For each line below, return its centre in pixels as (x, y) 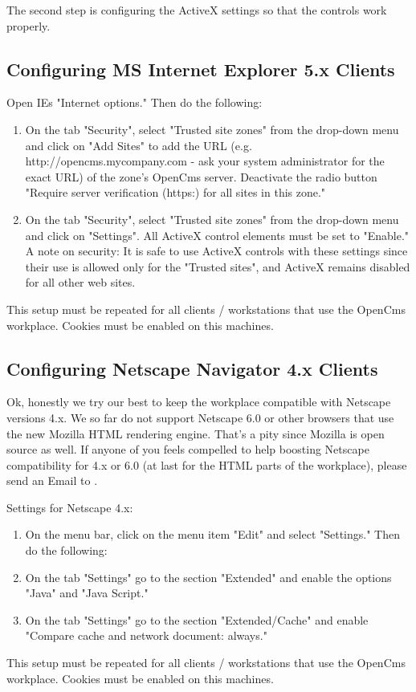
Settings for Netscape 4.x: (70, 507)
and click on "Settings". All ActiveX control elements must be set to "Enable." (217, 235)
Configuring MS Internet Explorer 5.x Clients (201, 69)
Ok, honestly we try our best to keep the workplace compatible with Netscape (199, 402)
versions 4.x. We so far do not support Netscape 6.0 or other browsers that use (200, 417)
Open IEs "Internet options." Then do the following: (135, 102)
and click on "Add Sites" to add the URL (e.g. (139, 145)
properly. (29, 25)
